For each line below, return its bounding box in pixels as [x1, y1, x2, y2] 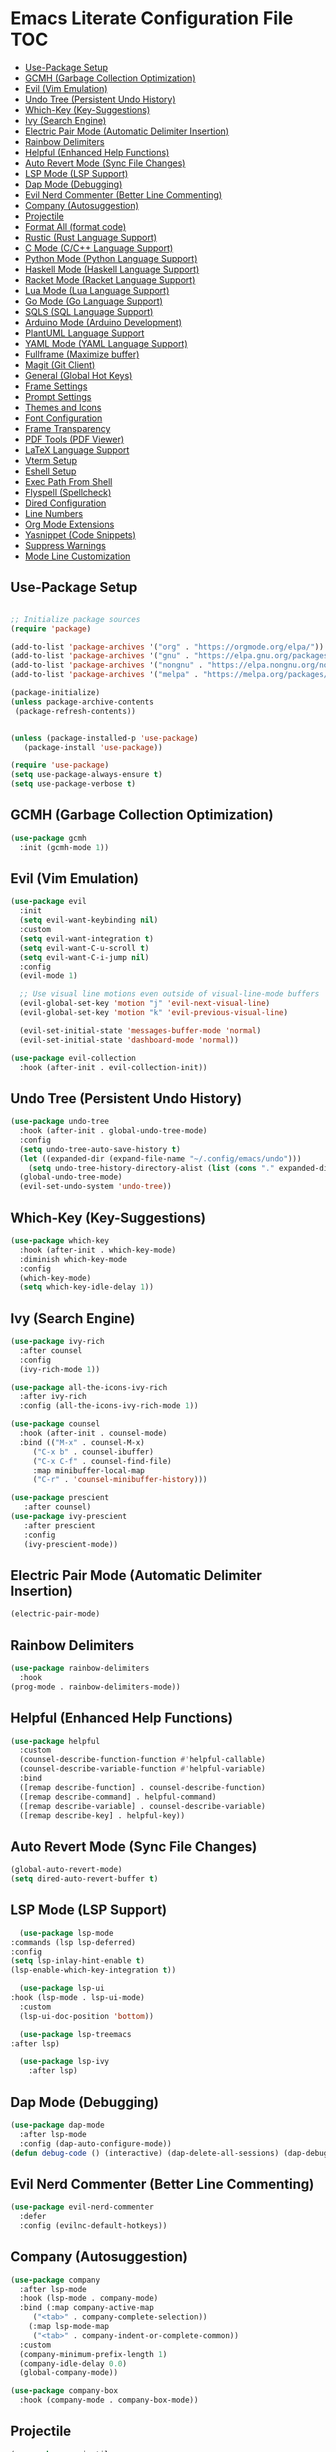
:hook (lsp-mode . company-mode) [19, 2293, 159, 2304]
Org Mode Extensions [24, 518, 115, 530]
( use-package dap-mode [10, 2120, 105, 2130]
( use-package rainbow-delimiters [10, 1663, 150, 1674]
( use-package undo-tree [10, 1117, 110, 1127]
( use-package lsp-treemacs [19, 2029, 132, 2039]
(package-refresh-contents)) [14, 706, 137, 716]
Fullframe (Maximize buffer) [24, 348, 140, 360]
